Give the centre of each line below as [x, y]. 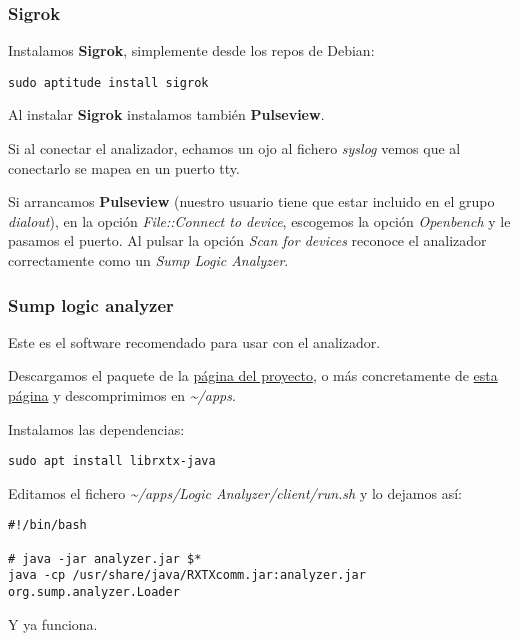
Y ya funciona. [53, 623]
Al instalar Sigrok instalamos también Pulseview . [166, 114]
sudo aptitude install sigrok [108, 82]
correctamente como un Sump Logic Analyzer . [148, 260]
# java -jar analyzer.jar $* [105, 558]
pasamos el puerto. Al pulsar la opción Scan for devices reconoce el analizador [247, 240]
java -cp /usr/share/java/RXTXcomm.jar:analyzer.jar [187, 575]
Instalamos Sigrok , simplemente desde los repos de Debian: [191, 50]
